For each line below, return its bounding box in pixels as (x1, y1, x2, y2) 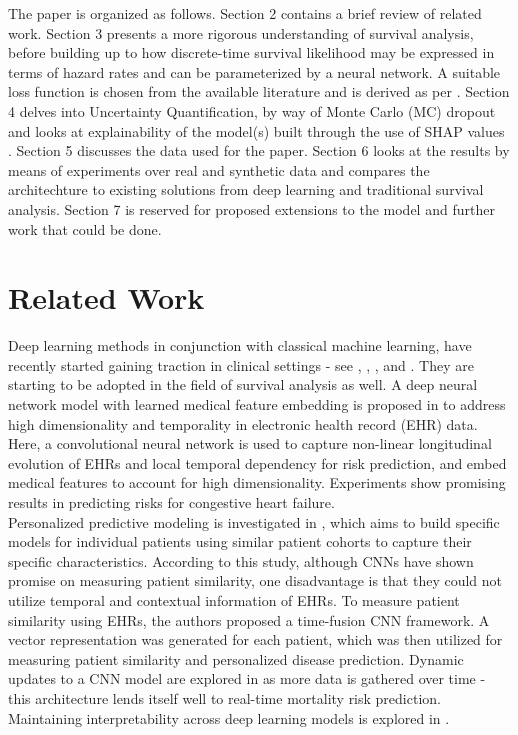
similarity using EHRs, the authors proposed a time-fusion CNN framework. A (8, 609, 490, 630)
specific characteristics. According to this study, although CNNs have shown (8, 550, 474, 571)
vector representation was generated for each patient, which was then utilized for (8, 629, 503, 650)
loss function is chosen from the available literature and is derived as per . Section (8, 81, 510, 102)
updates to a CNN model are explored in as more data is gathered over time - (8, 668, 486, 689)
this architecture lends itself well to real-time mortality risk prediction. (8, 687, 441, 708)
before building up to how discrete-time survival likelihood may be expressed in (8, 42, 495, 63)
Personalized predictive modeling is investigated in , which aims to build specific (8, 511, 500, 532)
